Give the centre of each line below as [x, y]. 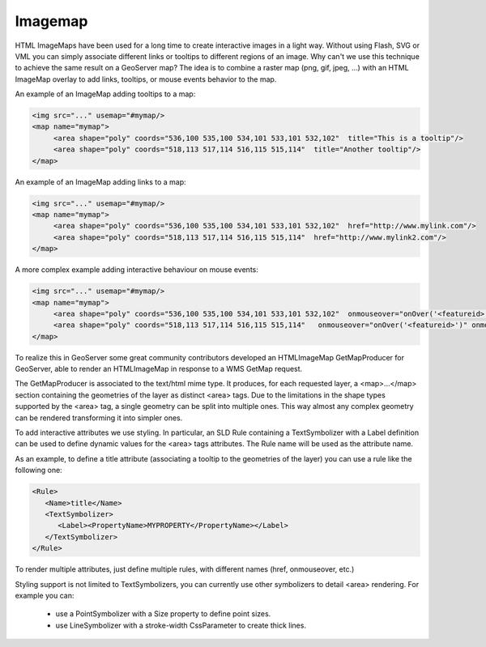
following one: [38, 470]
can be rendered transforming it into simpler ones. [99, 418]
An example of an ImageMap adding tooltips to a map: [105, 94]
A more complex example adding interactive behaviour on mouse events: [136, 270]
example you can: [45, 595]
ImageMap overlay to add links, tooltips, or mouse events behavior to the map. [146, 79]
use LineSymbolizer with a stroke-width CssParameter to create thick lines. [181, 625]
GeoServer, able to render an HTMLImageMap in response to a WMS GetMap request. [159, 369]
